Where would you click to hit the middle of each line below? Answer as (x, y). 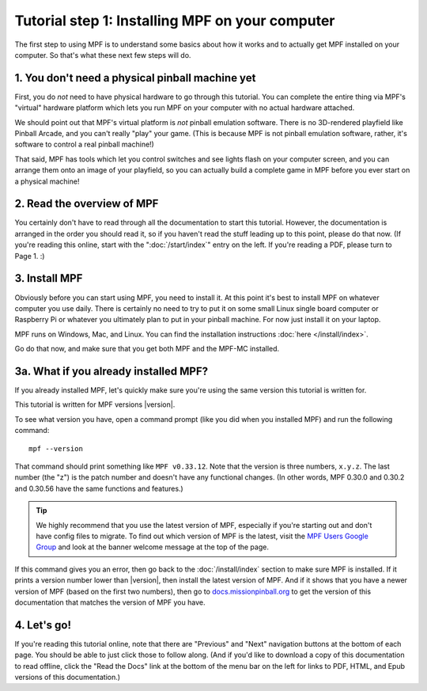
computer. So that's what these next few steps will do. (103, 55)
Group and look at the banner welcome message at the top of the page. (152, 547)
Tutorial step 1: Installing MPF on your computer (175, 21)
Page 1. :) (30, 256)
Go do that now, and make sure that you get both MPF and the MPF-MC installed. (147, 349)
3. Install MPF (49, 278)
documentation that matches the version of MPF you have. (110, 602)
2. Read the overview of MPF (87, 204)
